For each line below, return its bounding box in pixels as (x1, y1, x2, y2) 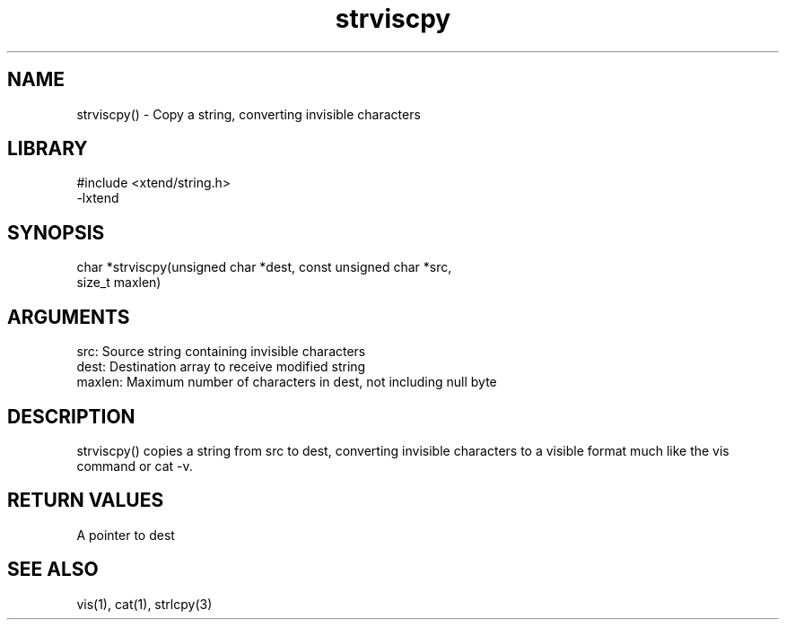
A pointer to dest (76, 527, 175, 543)
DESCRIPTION (7, 405, 135, 428)
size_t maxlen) (76, 274, 162, 291)
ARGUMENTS (7, 305, 130, 328)
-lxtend (76, 190, 119, 206)
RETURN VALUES (7, 489, 164, 512)
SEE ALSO (7, 558, 99, 581)
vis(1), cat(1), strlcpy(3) (76, 596, 213, 612)
